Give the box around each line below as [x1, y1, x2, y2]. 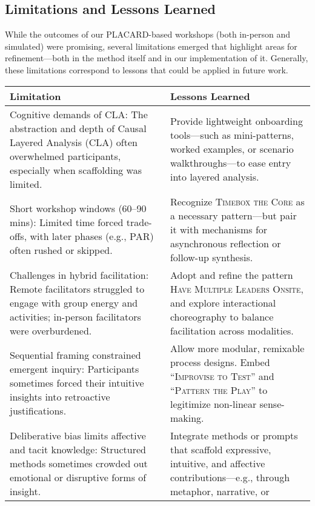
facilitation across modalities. [170, 323, 294, 338]
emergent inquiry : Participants [10, 362, 139, 376]
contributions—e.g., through [170, 470, 290, 484]
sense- [259, 396, 285, 411]
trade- [126, 215, 152, 230]
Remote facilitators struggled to [10, 281, 145, 296]
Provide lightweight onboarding [170, 114, 303, 128]
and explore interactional [170, 295, 276, 310]
